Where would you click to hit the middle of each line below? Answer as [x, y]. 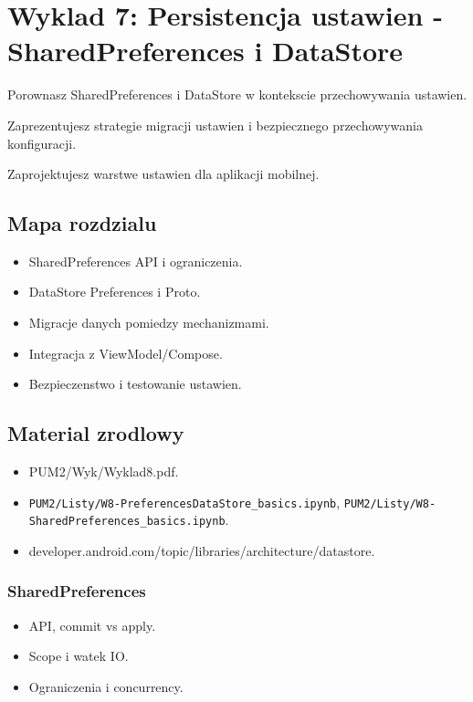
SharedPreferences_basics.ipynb [127, 522]
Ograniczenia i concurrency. [106, 686]
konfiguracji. [42, 143]
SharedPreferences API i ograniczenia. [136, 261]
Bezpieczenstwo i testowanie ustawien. [135, 384]
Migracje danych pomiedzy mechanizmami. [149, 323]
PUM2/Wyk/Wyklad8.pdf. [104, 471]
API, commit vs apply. [92, 625]
